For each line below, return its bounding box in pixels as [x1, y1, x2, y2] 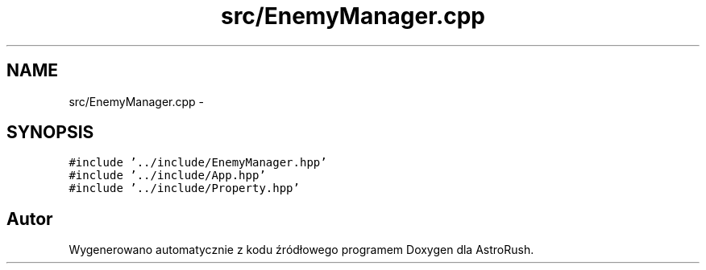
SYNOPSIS [6, 122, 94, 143]
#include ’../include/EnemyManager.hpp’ [69, 156, 327, 170]
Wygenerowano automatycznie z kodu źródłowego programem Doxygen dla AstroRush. [69, 243, 534, 257]
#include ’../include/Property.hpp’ [69, 182, 300, 195]
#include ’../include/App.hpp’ [69, 169, 266, 182]
